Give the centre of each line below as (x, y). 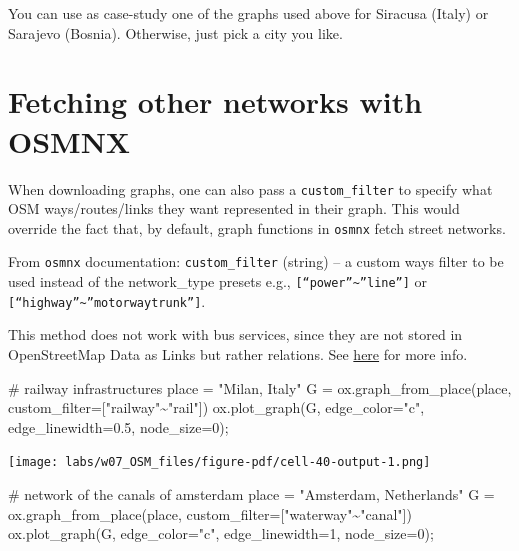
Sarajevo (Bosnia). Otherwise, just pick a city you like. (175, 32)
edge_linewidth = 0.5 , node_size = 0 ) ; (118, 426)
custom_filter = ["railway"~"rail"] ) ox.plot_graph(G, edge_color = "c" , (216, 407)
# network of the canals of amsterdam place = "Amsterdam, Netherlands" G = (251, 494)
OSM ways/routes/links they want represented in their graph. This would (234, 208)
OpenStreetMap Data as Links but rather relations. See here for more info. (238, 353)
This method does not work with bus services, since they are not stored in (235, 334)
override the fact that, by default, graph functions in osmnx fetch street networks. (257, 227)
